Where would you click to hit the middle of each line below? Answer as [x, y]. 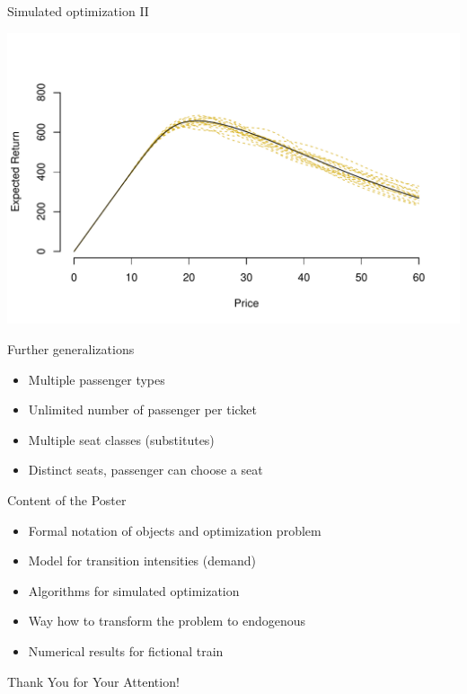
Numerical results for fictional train [126, 650]
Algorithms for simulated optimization [134, 590]
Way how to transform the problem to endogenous [167, 621]
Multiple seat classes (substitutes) [121, 439]
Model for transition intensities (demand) [142, 561]
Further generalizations [71, 349]
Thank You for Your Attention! [93, 681]
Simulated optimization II [78, 11]
